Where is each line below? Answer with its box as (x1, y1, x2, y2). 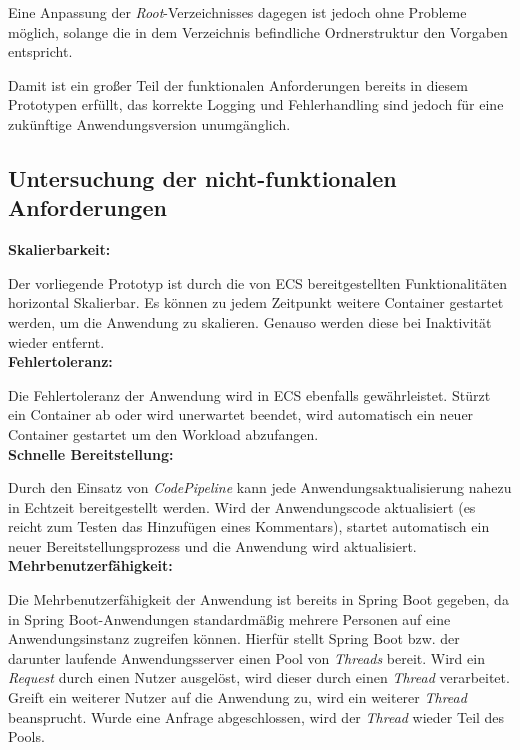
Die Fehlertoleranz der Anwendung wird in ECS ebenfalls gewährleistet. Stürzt (8, 384, 491, 405)
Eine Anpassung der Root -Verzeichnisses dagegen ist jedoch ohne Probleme (8, 2, 467, 22)
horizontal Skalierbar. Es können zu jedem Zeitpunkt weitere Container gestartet (8, 292, 504, 313)
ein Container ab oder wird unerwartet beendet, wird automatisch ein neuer (8, 404, 474, 425)
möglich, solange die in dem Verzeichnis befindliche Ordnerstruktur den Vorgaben (8, 21, 508, 42)
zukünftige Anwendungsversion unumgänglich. (8, 113, 291, 134)
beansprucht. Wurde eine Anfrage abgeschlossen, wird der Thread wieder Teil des (8, 706, 505, 727)
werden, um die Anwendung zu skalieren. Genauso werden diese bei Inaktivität (8, 311, 492, 332)
